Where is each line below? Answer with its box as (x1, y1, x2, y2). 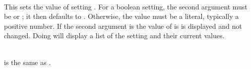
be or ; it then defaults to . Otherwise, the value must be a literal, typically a (4, 11, 239, 21)
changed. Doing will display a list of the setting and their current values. (4, 30, 225, 41)
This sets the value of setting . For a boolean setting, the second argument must (4, 1, 248, 11)
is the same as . (4, 57, 51, 67)
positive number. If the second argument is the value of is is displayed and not (4, 20, 242, 31)
